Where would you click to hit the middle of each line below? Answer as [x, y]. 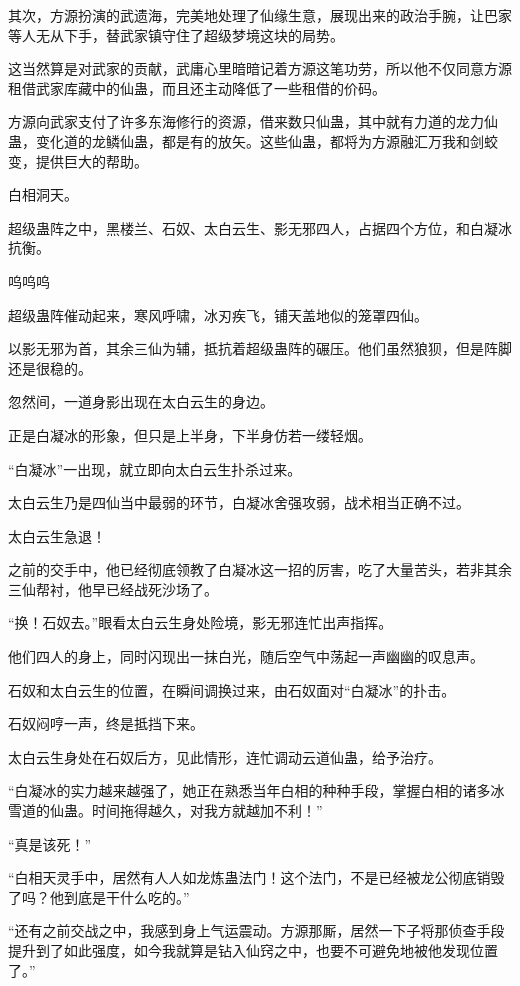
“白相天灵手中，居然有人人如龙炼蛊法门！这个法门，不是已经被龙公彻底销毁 [256, 877]
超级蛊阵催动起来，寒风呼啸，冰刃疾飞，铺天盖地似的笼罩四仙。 [218, 314]
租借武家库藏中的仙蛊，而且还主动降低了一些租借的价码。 [197, 87]
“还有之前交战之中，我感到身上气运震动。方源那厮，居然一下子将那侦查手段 [256, 930]
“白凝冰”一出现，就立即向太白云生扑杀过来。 [155, 468]
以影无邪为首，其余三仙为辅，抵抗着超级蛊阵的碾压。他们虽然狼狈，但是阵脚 [260, 348]
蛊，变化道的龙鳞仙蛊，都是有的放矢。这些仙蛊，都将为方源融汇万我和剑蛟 [253, 140]
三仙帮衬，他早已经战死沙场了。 [113, 588]
